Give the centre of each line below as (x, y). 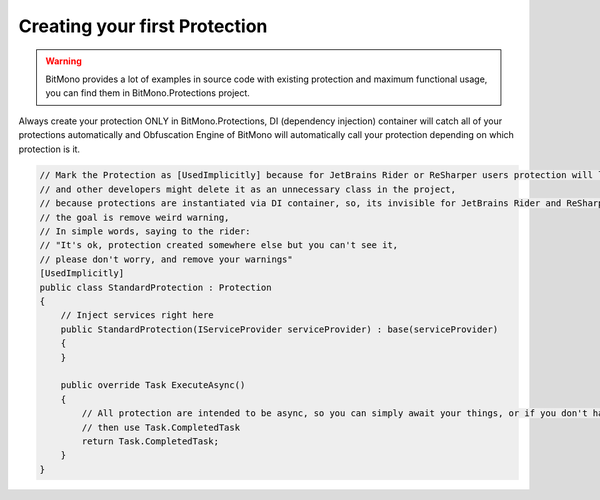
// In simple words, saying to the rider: (145, 231)
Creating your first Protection (143, 26)
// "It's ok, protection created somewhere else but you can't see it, (219, 245)
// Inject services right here (137, 315)
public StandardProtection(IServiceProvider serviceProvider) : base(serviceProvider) (279, 329)
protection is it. (49, 149)
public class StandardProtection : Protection (155, 287)
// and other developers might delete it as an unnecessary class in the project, (248, 189)
